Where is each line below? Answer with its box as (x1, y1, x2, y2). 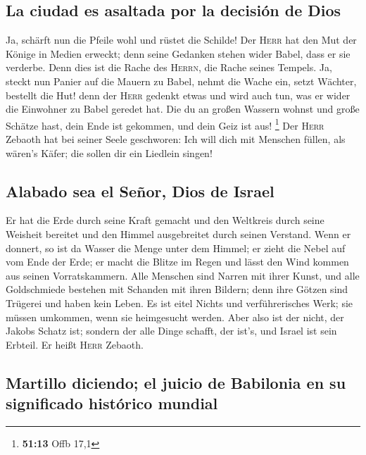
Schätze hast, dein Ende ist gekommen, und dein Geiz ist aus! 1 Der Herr (6, 116, 324, 132)
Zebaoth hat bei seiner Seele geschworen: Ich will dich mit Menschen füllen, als (6, 132, 346, 147)
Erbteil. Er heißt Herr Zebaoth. (6, 337, 144, 351)
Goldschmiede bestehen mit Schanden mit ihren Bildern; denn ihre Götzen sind (6, 282, 348, 297)
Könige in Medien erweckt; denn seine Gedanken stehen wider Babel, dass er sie (6, 46, 351, 61)
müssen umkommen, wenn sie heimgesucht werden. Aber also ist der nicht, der (6, 309, 344, 324)
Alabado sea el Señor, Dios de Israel (6, 180, 274, 201)
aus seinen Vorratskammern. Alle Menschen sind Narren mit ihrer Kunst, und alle (6, 268, 360, 282)
